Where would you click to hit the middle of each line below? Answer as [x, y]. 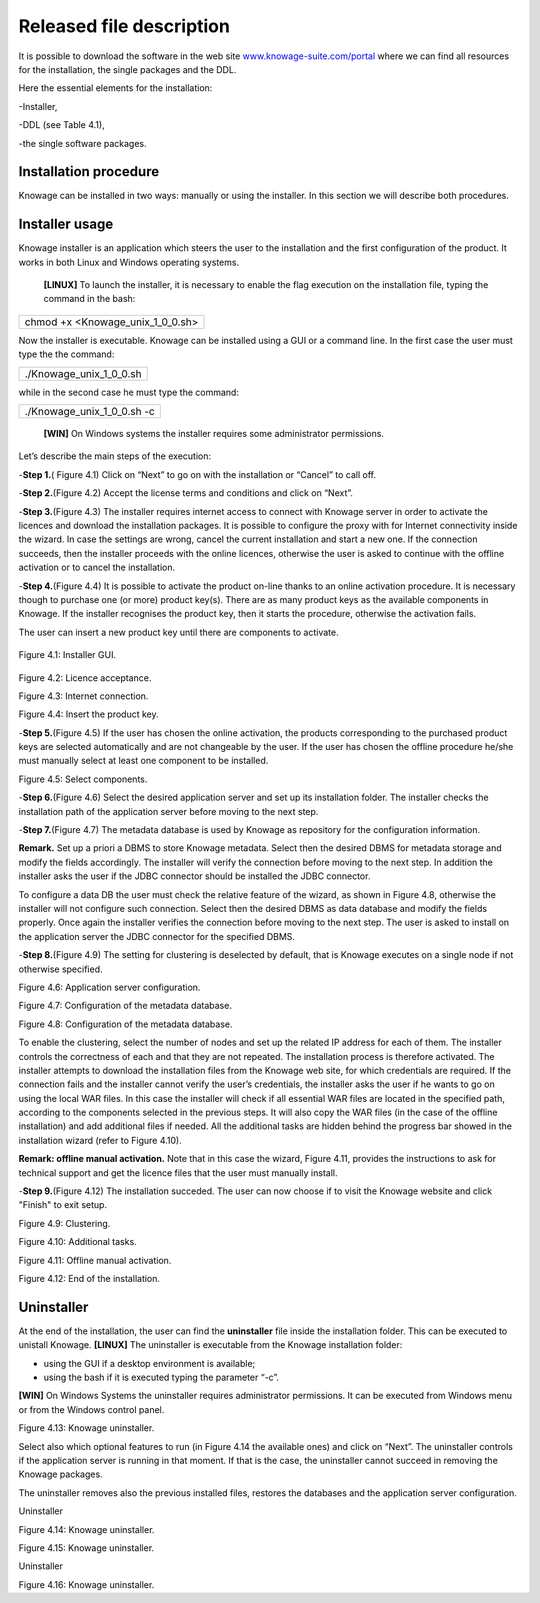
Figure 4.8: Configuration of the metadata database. [126, 1024]
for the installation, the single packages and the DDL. [127, 69]
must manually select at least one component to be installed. [143, 761]
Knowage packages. [61, 1474]
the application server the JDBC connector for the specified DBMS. [156, 936]
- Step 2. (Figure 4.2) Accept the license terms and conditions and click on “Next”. [186, 493]
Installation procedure [89, 171]
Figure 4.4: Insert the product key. [88, 714]
